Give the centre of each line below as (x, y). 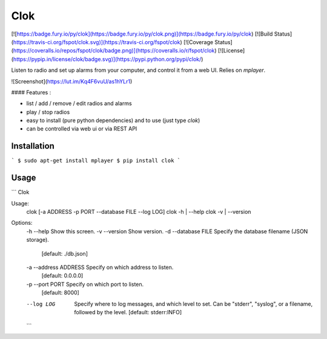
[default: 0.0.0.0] (62, 276)
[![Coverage (198, 42)
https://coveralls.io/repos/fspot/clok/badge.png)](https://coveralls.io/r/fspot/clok (114, 51)
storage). (38, 240)
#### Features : (31, 92)
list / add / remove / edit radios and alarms (79, 103)
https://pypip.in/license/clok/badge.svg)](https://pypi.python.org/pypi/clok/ (107, 59)
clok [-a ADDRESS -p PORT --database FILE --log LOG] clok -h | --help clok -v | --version (139, 212)
